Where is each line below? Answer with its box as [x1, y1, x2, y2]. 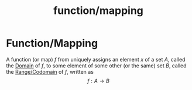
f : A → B [87, 77, 110, 84]
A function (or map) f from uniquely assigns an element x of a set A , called [6, 56, 186, 63]
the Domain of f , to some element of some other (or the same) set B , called [6, 62, 187, 69]
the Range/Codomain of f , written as [6, 68, 94, 75]
